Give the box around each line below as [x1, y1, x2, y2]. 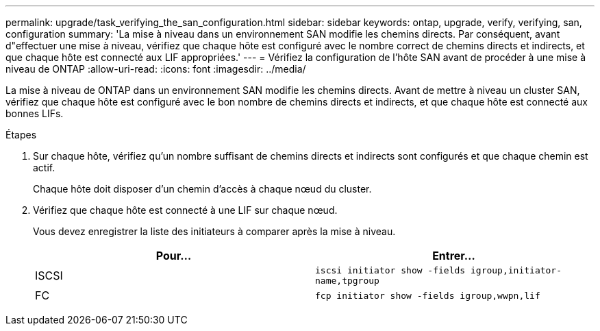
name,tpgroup [315, 275, 379, 286]
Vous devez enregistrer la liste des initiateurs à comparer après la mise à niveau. [33, 225, 396, 237]
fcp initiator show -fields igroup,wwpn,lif [315, 290, 540, 301]
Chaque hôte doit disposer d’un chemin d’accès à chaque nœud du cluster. [33, 183, 372, 195]
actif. [33, 162, 55, 173]
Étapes [5, 129, 37, 140]
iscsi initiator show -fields [315, 265, 466, 275]
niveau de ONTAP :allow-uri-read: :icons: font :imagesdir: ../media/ [5, 63, 306, 75]
